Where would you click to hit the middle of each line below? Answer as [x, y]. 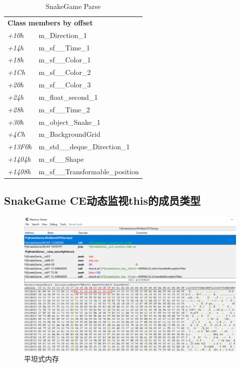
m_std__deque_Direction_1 [84, 147]
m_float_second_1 [68, 97]
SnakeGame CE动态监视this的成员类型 [102, 200]
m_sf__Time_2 [64, 109]
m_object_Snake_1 [69, 122]
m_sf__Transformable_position [89, 171]
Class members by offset [50, 22]
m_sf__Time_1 [64, 47]
